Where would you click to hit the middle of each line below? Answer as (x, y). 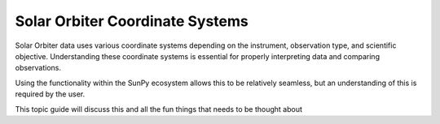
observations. (38, 68)
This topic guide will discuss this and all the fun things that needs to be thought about (159, 109)
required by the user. (50, 94)
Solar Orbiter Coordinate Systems (132, 21)
